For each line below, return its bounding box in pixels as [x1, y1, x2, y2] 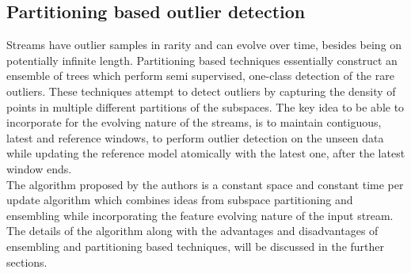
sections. [6, 253, 48, 270]
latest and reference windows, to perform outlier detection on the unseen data [6, 129, 384, 146]
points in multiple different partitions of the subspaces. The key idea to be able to [6, 98, 405, 115]
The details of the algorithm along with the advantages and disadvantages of [6, 222, 379, 239]
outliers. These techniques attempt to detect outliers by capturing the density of [6, 82, 396, 99]
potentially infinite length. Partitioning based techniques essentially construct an [6, 51, 398, 68]
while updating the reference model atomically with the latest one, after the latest [6, 145, 405, 161]
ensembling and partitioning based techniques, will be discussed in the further [6, 237, 385, 254]
